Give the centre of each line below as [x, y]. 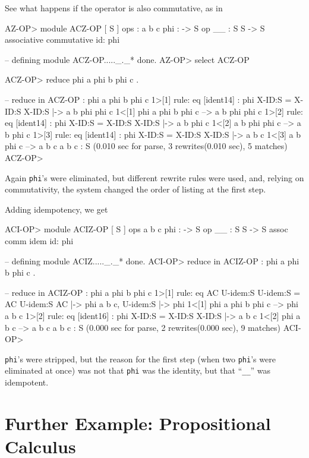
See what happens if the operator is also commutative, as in [114, 8]
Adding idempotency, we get [56, 209]
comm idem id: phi [39, 240]
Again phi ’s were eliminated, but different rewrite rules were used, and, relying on [154, 177]
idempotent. [27, 382]
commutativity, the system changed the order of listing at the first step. [135, 189]
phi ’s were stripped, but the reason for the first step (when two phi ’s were [140, 358]
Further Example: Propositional [138, 423]
